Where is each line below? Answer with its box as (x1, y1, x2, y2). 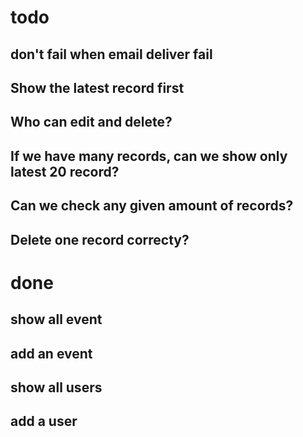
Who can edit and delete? (10, 114, 173, 131)
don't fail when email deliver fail (10, 46, 213, 63)
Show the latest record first (10, 79, 185, 96)
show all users (10, 379, 103, 396)
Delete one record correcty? (10, 231, 190, 248)
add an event (10, 345, 93, 362)
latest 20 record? (10, 163, 120, 180)
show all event (10, 311, 103, 328)
